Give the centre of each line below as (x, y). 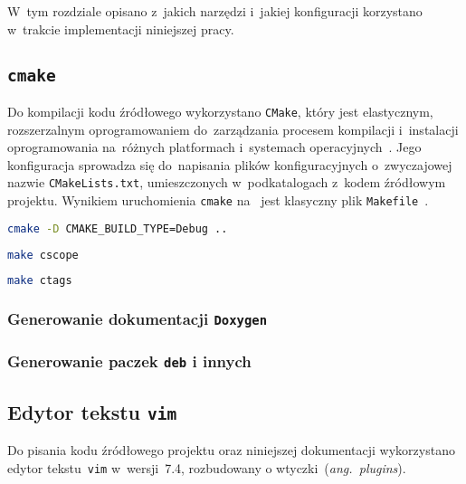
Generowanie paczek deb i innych (129, 361)
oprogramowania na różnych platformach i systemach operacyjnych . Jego (214, 147)
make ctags (40, 281)
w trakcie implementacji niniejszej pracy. (121, 28)
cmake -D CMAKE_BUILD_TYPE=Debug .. (118, 228)
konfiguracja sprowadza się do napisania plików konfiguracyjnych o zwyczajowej (230, 164)
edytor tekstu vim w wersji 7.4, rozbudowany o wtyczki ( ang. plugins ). (207, 467)
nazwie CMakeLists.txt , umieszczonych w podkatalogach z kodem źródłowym (227, 182)
